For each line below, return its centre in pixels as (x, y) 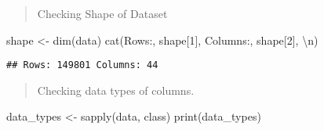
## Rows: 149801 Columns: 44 (82, 65)
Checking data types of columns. (116, 90)
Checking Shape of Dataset (102, 13)
